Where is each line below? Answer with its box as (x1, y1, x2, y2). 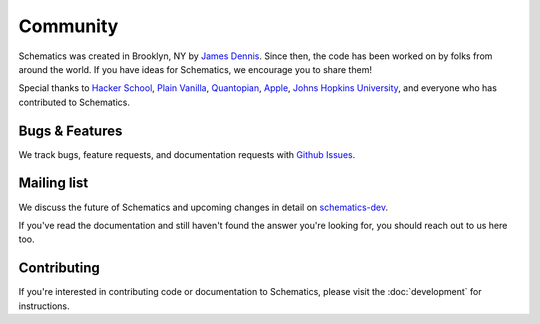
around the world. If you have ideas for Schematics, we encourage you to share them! (18, 63, 372, 75)
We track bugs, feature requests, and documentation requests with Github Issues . (18, 148, 356, 160)
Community (18, 15, 119, 37)
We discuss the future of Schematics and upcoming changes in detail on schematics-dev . (18, 201, 389, 213)
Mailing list (18, 175, 89, 192)
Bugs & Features (18, 122, 123, 139)
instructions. (18, 300, 70, 312)
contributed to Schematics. (18, 96, 130, 108)
